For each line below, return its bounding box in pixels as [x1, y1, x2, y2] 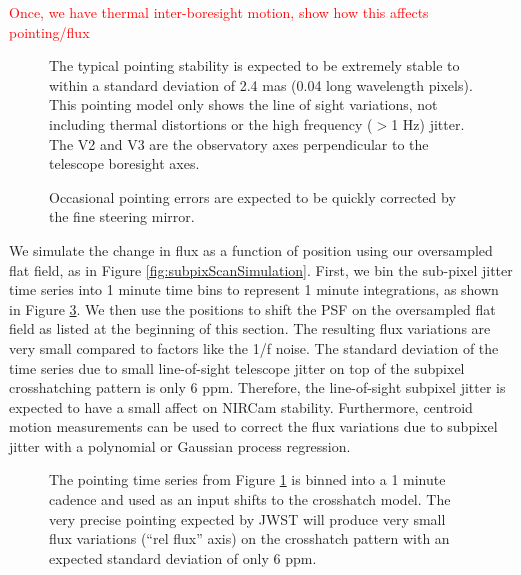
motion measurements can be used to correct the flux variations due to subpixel [9, 416, 498, 437]
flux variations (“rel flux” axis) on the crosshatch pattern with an [49, 528, 450, 549]
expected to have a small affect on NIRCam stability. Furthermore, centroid [9, 396, 473, 417]
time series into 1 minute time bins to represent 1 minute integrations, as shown [9, 279, 499, 300]
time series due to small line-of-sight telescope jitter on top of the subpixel [9, 357, 465, 378]
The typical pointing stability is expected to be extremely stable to [49, 55, 460, 76]
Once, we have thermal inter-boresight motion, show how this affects [9, 2, 429, 22]
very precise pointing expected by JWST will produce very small [49, 508, 446, 529]
